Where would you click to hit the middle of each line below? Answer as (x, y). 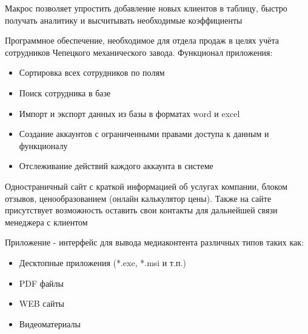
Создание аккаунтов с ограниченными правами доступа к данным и (144, 134)
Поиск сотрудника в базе (65, 92)
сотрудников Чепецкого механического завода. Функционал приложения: (139, 52)
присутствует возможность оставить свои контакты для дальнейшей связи (141, 210)
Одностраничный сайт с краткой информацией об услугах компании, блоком (146, 186)
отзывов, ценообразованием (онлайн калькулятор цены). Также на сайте (138, 198)
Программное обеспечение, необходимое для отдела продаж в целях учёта (142, 40)
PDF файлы (42, 283)
